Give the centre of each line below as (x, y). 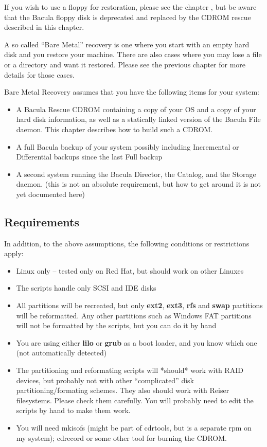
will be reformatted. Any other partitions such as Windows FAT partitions (134, 315)
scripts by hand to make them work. (73, 410)
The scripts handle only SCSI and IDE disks (86, 288)
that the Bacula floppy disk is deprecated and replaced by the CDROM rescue (128, 17)
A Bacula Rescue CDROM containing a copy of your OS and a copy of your (136, 109)
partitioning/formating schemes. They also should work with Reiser (123, 390)
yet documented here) (50, 194)
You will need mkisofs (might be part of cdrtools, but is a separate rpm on (134, 428)
